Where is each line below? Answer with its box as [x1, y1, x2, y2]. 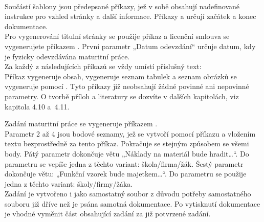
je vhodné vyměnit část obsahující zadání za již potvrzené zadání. [5, 208, 211, 219]
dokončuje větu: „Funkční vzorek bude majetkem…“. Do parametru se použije [5, 168, 247, 179]
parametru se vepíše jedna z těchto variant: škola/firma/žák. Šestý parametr [5, 158, 244, 169]
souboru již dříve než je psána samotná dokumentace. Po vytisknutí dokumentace [5, 198, 260, 209]
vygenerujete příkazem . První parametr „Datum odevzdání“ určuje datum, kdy [5, 40, 256, 51]
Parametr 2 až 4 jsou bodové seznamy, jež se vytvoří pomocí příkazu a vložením [5, 128, 256, 139]
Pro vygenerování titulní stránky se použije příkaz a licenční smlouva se [5, 31, 230, 41]
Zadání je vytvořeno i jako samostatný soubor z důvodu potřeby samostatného [5, 188, 251, 199]
